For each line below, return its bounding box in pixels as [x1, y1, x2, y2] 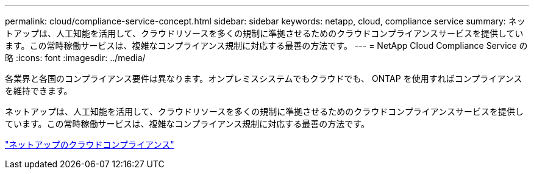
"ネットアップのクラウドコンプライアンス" [5, 139, 174, 150]
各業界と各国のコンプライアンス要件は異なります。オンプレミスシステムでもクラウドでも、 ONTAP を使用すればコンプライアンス [5, 73, 522, 84]
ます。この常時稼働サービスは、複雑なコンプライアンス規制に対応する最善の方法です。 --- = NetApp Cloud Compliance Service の [5, 40, 528, 51]
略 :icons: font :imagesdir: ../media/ [5, 53, 146, 63]
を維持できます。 [5, 85, 73, 96]
